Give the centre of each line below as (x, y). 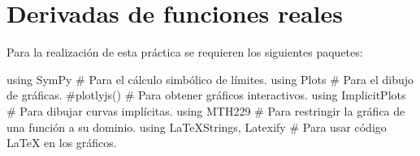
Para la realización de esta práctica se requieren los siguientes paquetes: (185, 52)
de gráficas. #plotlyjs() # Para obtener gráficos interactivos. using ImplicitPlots (206, 95)
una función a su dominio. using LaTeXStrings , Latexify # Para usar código (197, 126)
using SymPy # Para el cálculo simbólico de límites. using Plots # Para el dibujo (210, 79)
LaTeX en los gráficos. (62, 143)
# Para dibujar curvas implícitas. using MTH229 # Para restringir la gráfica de (206, 110)
